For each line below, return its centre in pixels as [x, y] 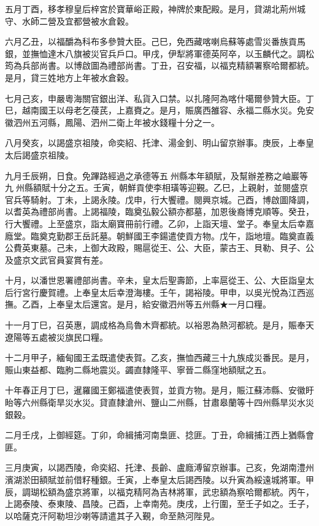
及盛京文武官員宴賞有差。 [56, 259]
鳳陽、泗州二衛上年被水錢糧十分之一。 [142, 122]
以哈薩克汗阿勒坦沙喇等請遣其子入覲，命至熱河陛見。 [112, 515]
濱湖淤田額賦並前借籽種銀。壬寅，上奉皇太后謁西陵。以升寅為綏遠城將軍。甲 [159, 479]
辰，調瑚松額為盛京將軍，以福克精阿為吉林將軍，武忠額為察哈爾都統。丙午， [159, 491]
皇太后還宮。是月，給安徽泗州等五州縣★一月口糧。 [168, 304]
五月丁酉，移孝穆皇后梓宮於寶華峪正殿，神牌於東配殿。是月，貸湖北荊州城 [155, 9]
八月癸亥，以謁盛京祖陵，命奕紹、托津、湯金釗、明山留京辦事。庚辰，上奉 [155, 143]
